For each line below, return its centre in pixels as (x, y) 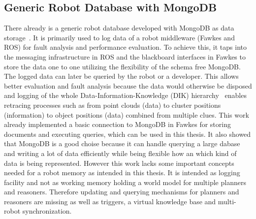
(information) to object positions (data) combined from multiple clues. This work (127, 114)
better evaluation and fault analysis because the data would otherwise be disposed (128, 85)
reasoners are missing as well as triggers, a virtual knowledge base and (110, 201)
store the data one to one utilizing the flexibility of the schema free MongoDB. (122, 66)
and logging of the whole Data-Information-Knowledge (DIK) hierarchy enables (125, 95)
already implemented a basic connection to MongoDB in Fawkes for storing (117, 124)
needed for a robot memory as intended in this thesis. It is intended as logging (122, 172)
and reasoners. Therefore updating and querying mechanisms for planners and (122, 192)
